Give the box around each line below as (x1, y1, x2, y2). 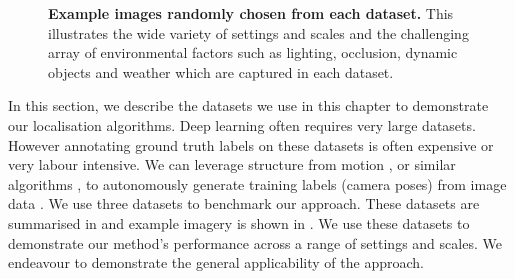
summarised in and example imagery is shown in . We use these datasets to (8, 212, 470, 233)
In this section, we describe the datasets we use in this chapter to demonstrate (8, 95, 489, 116)
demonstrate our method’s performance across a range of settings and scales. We (8, 232, 502, 253)
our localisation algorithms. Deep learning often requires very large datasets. (8, 114, 476, 135)
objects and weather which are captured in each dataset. (48, 61, 394, 82)
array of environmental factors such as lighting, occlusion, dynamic (48, 42, 458, 63)
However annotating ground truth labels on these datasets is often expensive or (8, 134, 494, 155)
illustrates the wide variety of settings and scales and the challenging (48, 22, 469, 43)
